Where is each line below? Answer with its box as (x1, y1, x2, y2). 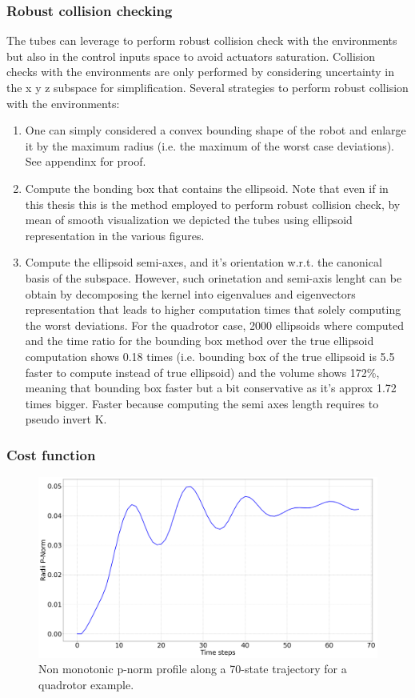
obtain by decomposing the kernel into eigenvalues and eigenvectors (25, 285, 356, 302)
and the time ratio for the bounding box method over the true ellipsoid (25, 332, 374, 349)
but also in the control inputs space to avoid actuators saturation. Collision (6, 47, 376, 64)
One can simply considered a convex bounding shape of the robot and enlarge (25, 122, 406, 138)
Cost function (6, 444, 96, 464)
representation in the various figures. (25, 227, 205, 243)
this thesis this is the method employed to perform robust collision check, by (25, 195, 401, 212)
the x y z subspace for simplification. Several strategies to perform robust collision (6, 79, 409, 95)
